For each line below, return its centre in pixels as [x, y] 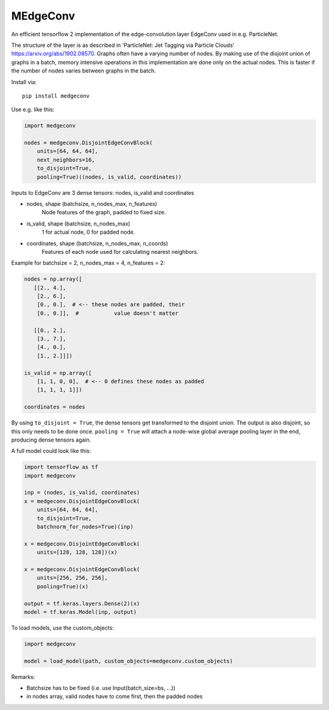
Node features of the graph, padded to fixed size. [104, 213]
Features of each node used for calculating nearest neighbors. [120, 251]
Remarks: [23, 677]
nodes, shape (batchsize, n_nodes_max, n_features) [92, 203]
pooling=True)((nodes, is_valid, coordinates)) [109, 177]
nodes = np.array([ [53, 279]
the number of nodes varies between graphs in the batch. [83, 71]
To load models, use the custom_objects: [62, 628]
